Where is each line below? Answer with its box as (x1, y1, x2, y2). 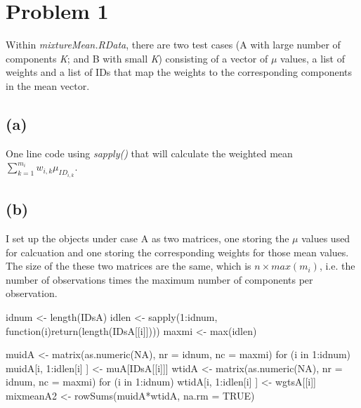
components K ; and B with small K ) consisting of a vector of (6, 51, 268, 65)
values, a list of (280, 51, 345, 65)
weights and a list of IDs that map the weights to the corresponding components (6, 65, 353, 79)
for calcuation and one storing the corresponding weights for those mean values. (6, 244, 349, 259)
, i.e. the (319, 258, 355, 273)
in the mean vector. (6, 78, 90, 93)
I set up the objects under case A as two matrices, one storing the (6, 230, 289, 245)
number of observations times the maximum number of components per (6, 272, 313, 287)
